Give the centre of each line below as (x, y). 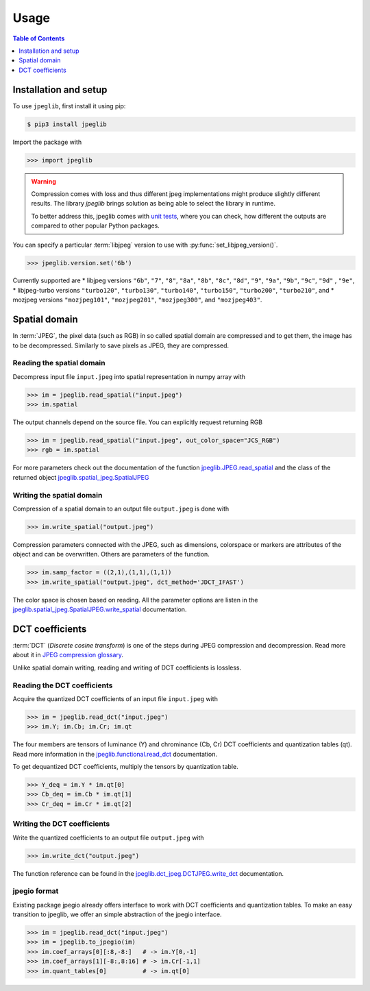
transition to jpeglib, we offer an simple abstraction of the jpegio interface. (117, 914)
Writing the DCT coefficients (61, 824)
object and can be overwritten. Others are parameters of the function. (111, 554)
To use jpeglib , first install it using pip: (69, 106)
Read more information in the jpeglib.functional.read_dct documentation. (115, 754)
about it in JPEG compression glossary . (68, 655)
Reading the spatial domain (59, 363)
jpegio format (36, 891)
